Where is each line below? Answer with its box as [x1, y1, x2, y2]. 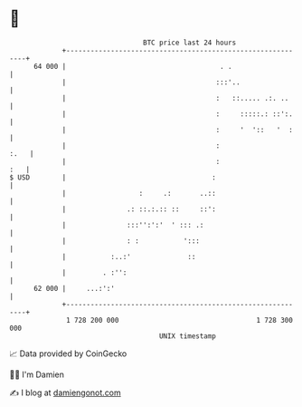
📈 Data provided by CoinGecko [9, 348, 127, 359]
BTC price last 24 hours [143, 38, 237, 47]
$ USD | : [9, 172, 217, 182]
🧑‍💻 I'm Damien [9, 369, 65, 380]
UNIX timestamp [158, 331, 217, 341]
